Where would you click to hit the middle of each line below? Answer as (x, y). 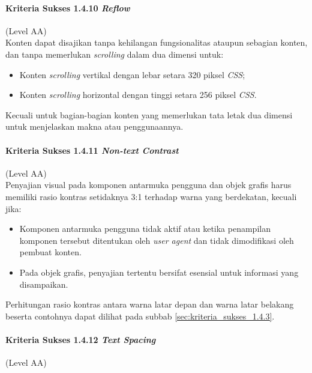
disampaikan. (44, 284)
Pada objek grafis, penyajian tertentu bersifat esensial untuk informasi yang (159, 272)
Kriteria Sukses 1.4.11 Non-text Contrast (92, 150)
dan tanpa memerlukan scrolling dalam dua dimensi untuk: (115, 54)
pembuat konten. (50, 252)
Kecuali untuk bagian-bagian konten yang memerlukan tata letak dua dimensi (149, 114)
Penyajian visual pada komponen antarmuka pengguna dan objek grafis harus (148, 185)
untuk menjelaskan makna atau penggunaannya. (94, 126)
